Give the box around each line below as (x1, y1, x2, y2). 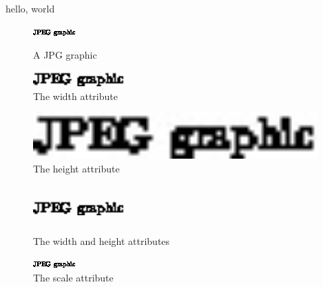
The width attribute (33, 88, 118, 103)
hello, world (6, 1, 55, 15)
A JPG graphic (33, 48, 97, 62)
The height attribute (33, 161, 120, 175)
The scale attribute (33, 270, 114, 284)
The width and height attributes (33, 233, 170, 248)
